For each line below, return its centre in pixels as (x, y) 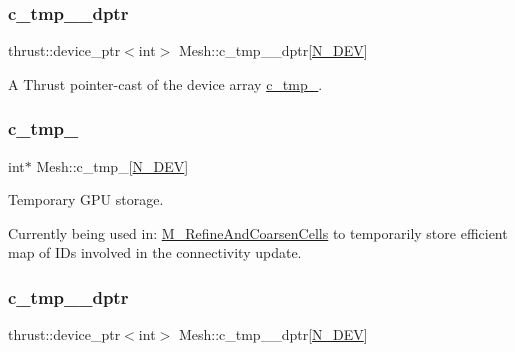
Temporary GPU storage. (86, 199)
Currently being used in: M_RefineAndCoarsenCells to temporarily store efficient (258, 232)
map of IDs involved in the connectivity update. (155, 252)
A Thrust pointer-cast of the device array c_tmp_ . (165, 83)
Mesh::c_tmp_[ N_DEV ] (112, 165)
